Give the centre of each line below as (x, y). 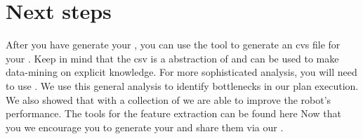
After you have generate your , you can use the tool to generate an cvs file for (173, 45)
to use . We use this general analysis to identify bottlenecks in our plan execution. (182, 85)
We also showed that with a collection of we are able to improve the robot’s (169, 99)
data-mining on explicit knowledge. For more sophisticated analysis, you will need (181, 72)
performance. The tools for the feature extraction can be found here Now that (173, 113)
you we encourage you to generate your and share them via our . (145, 127)
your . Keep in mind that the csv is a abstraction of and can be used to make (172, 58)
